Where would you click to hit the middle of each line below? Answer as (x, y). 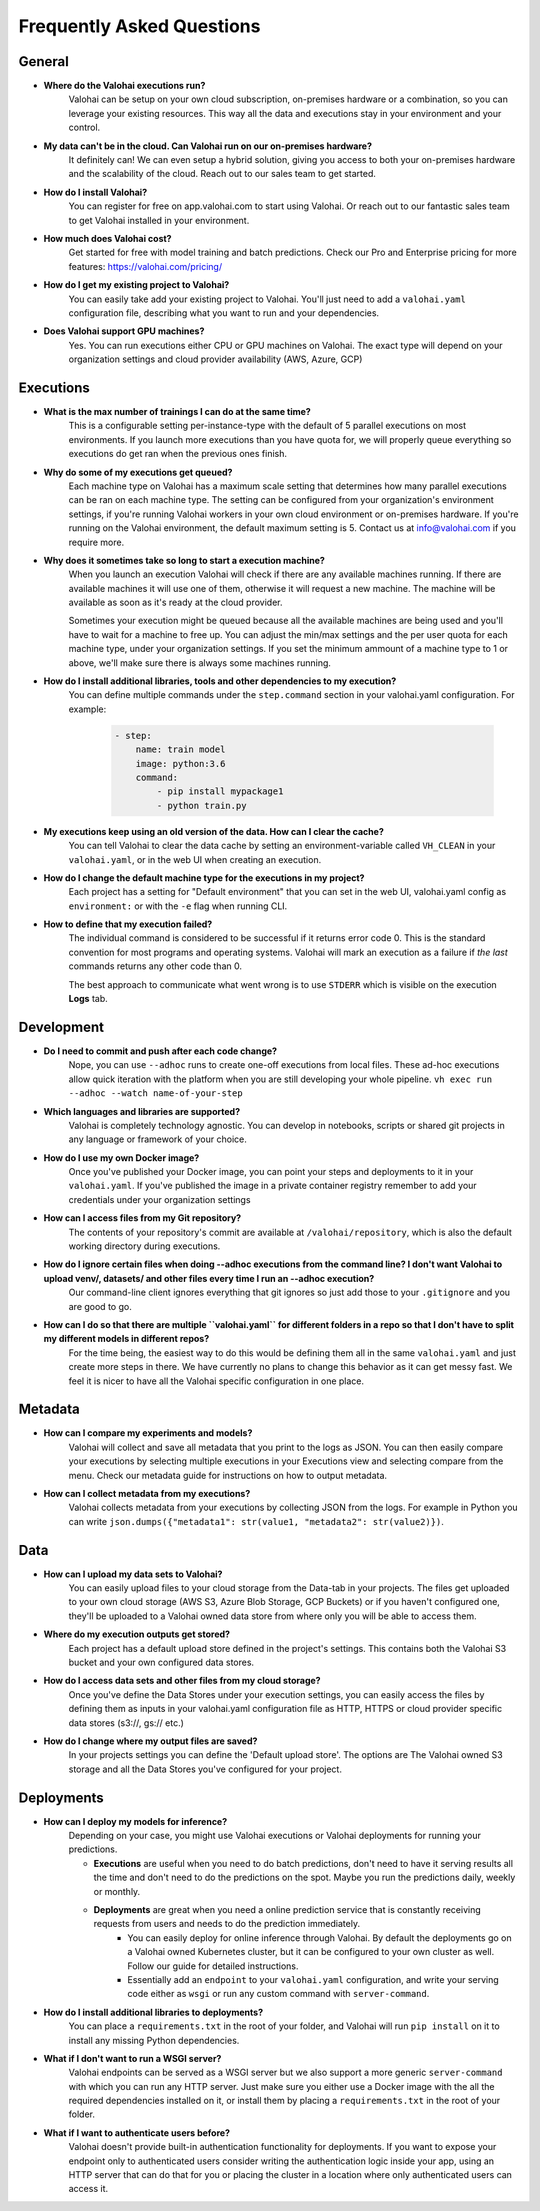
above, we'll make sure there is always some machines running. (200, 662)
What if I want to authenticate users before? (136, 2132)
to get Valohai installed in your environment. (159, 220)
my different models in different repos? (126, 1339)
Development (61, 1026)
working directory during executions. (144, 1246)
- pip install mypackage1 (220, 791)
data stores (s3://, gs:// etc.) (126, 1722)
